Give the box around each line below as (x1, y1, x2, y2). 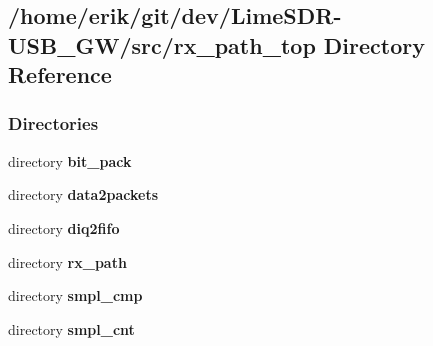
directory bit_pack (8, 150, 132, 171)
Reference (8, 59, 112, 90)
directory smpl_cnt (8, 318, 135, 339)
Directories (8, 111, 99, 136)
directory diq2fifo (8, 217, 120, 238)
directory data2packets (8, 184, 159, 205)
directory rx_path (8, 251, 127, 272)
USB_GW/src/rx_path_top (8, 29, 316, 60)
